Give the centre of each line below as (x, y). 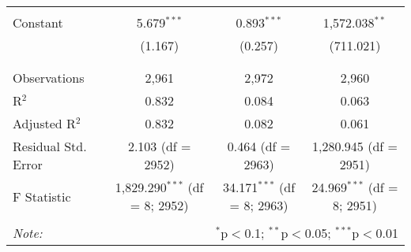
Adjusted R (44, 123)
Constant (38, 22)
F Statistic (42, 196)
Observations (49, 78)
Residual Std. (50, 146)
